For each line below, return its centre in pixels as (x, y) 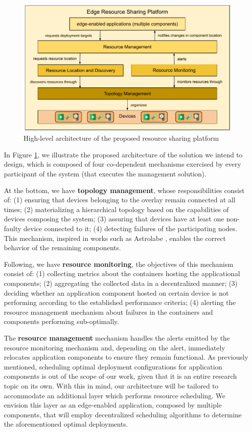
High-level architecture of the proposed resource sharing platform (121, 138)
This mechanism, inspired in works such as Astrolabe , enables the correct (115, 238)
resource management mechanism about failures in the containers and (109, 312)
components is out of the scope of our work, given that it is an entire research (121, 376)
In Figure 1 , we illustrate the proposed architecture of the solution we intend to (123, 154)
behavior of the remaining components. (62, 248)
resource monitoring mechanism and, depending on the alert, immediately (115, 347)
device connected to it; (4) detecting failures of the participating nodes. (130, 228)
